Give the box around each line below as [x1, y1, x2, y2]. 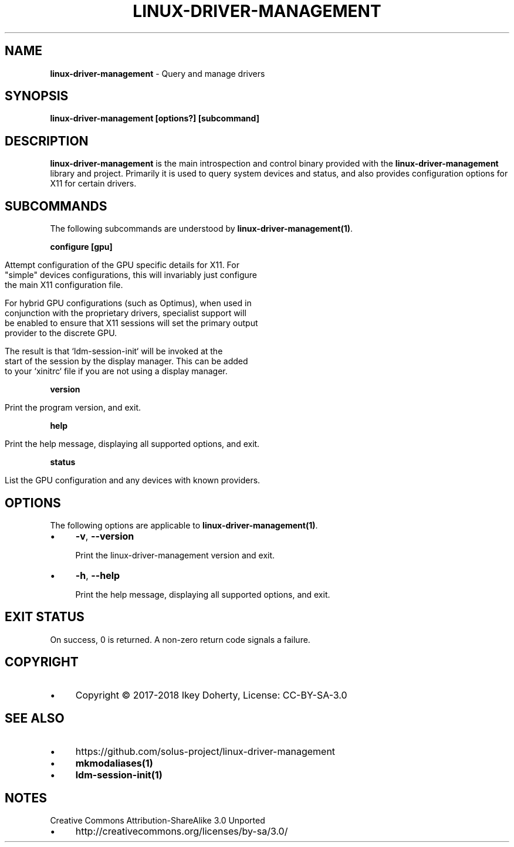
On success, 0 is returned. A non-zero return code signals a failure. [50, 634, 310, 645]
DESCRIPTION [5, 133, 89, 148]
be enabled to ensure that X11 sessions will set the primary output [5, 318, 258, 328]
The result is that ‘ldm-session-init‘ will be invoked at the [5, 346, 223, 357]
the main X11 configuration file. [5, 280, 123, 290]
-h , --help [75, 569, 120, 581]
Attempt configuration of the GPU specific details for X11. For [5, 260, 239, 270]
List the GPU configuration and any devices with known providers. [5, 475, 261, 486]
